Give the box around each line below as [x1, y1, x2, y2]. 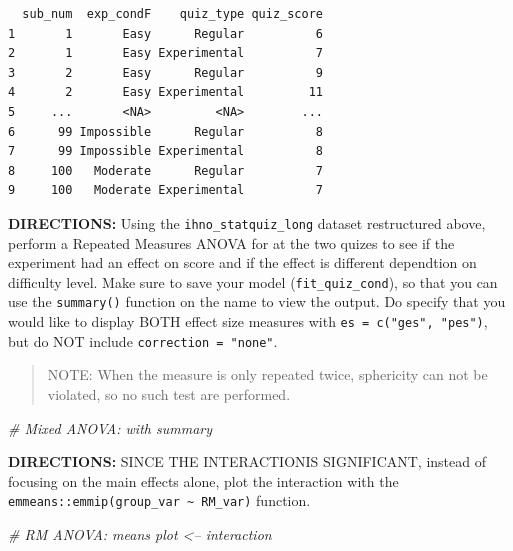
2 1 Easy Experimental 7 [8, 46, 323, 61]
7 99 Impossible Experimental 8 [8, 144, 323, 159]
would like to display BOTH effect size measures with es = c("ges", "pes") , [8, 311, 488, 332]
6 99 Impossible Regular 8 [8, 124, 323, 139]
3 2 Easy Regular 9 [8, 65, 323, 80]
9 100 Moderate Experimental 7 [8, 183, 323, 198]
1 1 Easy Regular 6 [8, 26, 323, 41]
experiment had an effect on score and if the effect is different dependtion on [8, 252, 477, 273]
